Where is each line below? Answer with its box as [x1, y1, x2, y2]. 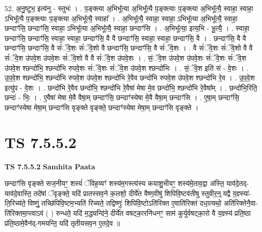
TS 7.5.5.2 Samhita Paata [5, 161, 96, 171]
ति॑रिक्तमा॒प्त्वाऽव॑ [5, 208, 43, 218]
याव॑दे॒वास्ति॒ [5, 188, 31, 198]
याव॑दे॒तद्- [226, 178, 249, 189]
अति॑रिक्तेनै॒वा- [224, 198, 258, 208]
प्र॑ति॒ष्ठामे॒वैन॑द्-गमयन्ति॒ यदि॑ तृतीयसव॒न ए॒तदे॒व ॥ [5, 217, 120, 228]
